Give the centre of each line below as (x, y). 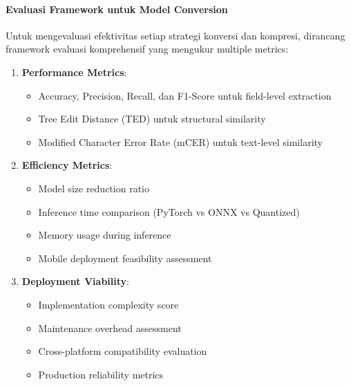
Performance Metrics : (74, 72)
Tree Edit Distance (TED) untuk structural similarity (152, 119)
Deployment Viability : (75, 281)
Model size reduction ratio (94, 188)
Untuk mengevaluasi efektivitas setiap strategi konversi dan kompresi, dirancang (175, 35)
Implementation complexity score (108, 304)
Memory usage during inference (105, 235)
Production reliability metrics (101, 374)
